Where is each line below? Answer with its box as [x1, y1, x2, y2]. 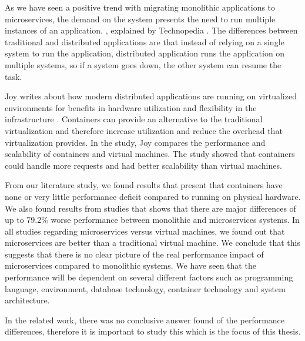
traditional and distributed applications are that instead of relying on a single [5, 35, 284, 48]
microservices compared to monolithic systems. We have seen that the [5, 259, 256, 272]
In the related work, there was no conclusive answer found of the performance [5, 313, 285, 326]
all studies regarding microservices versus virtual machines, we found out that [5, 225, 285, 237]
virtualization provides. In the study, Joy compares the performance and [5, 136, 266, 148]
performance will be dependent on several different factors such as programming [5, 271, 293, 283]
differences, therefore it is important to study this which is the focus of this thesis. [5, 325, 301, 337]
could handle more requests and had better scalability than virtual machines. [5, 159, 282, 171]
